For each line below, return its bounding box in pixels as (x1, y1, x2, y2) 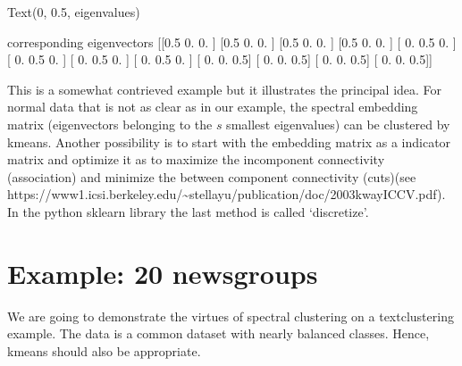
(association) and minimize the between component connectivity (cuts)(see (7, 167, 416, 186)
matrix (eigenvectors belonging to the (7, 114, 213, 133)
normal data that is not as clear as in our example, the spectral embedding (7, 97, 418, 116)
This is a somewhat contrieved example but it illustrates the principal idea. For (7, 79, 442, 98)
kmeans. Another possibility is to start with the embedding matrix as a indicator (7, 132, 451, 151)
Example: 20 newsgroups (7, 254, 318, 291)
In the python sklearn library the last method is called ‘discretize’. (7, 202, 369, 220)
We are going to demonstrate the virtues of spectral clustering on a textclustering (7, 306, 454, 325)
